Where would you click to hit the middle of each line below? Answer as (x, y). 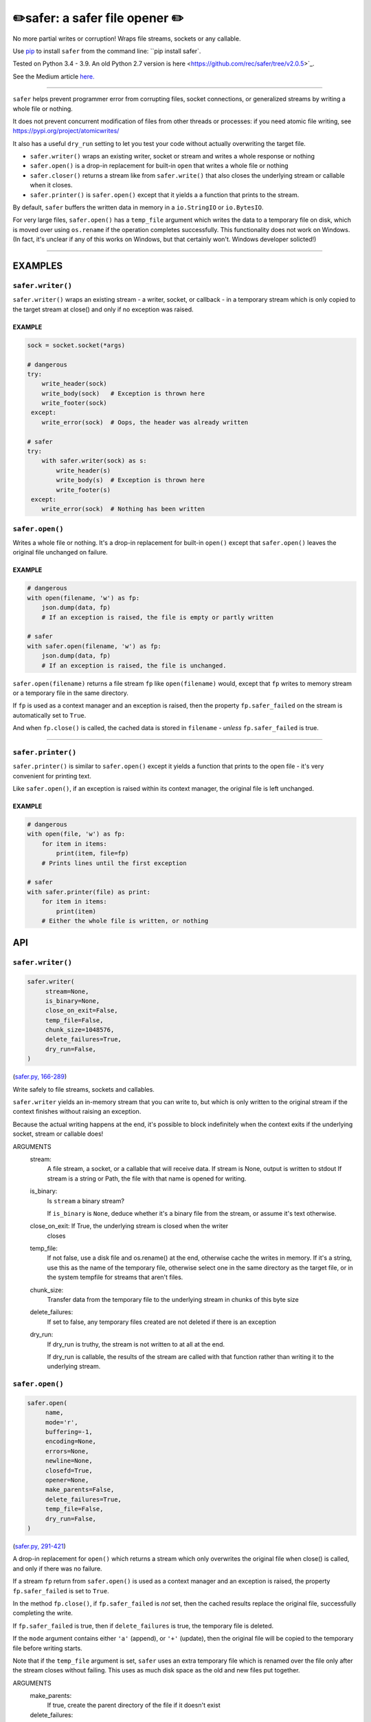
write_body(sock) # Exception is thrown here (123, 393)
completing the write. (43, 1613)
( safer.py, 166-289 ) (40, 1077)
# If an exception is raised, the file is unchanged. (134, 665)
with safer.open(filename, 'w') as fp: (94, 646)
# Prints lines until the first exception (114, 863)
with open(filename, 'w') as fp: (83, 598)
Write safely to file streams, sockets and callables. (83, 1089)
